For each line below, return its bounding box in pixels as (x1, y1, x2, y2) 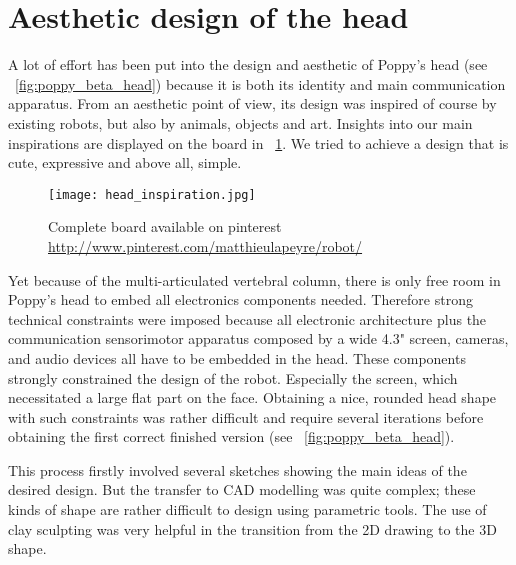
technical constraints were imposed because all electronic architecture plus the (8, 308, 487, 329)
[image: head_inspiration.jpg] (48, 187, 256, 202)
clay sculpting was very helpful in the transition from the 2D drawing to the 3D (8, 518, 497, 539)
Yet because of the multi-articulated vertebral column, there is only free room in (8, 269, 501, 290)
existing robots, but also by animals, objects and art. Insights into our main (8, 112, 473, 133)
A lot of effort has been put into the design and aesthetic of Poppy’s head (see (8, 54, 488, 75)
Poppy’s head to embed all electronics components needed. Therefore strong (8, 289, 473, 310)
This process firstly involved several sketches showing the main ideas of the (8, 459, 467, 480)
